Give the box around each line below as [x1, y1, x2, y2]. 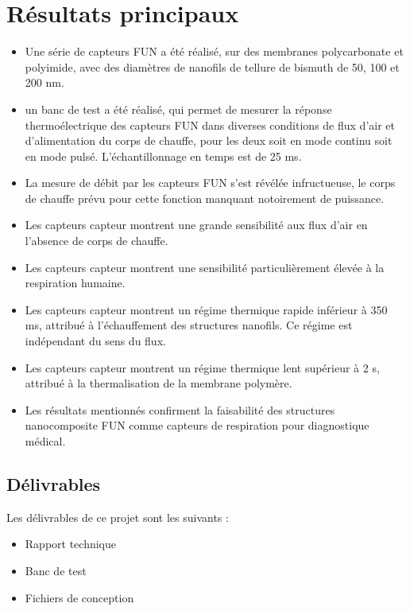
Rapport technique [25, 535, 116, 552]
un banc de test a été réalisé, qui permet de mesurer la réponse [25, 100, 332, 117]
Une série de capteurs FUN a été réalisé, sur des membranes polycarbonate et [25, 43, 404, 60]
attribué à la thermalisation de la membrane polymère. [25, 375, 292, 391]
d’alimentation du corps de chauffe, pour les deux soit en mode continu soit [25, 132, 393, 149]
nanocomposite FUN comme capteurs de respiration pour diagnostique [25, 417, 369, 434]
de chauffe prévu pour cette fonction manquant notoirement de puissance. [25, 189, 385, 206]
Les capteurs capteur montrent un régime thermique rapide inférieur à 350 [25, 301, 388, 317]
